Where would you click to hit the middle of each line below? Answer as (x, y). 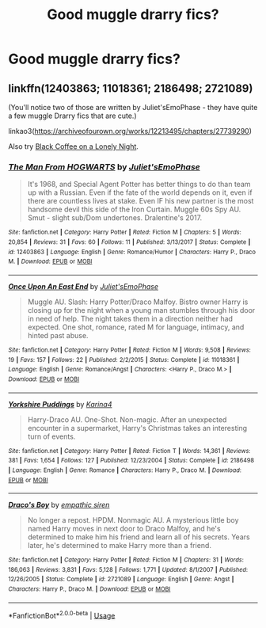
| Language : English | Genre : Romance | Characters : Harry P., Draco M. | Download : (125, 470)
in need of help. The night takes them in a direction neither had (130, 318)
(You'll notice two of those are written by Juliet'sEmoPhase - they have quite (133, 107)
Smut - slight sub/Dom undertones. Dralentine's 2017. (115, 218)
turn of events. (51, 436)
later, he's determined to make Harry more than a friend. (120, 546)
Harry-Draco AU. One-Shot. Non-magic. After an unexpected (127, 419)
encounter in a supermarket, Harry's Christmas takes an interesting (137, 428)
